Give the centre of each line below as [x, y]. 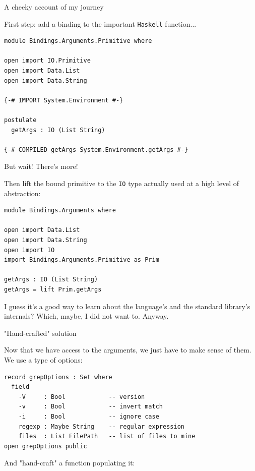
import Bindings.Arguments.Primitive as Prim [82, 260]
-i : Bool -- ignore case [89, 416]
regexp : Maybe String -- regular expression [101, 426]
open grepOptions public [46, 446]
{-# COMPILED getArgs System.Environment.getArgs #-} [96, 150]
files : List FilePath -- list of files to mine [107, 436]
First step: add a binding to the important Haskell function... [100, 23]
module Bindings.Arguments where [60, 211]
